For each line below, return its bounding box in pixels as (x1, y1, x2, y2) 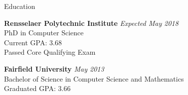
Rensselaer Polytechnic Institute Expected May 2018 (4, 17, 179, 28)
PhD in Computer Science (4, 27, 84, 38)
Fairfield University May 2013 (4, 63, 104, 74)
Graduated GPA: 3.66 (4, 83, 71, 94)
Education (4, 1, 35, 11)
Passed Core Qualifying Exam (4, 47, 96, 57)
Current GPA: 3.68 (4, 37, 62, 47)
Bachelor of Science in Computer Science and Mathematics (4, 73, 184, 84)
